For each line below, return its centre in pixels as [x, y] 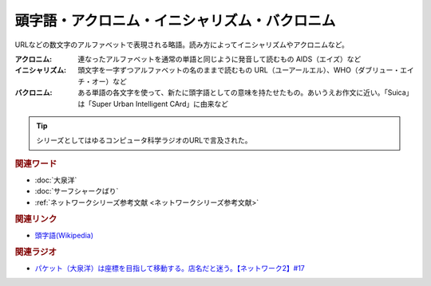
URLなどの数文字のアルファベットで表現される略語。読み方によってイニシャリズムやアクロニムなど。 [182, 45]
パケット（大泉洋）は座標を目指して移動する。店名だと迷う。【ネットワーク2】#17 [170, 268]
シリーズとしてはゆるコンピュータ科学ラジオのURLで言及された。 [144, 140]
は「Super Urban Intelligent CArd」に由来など [153, 104]
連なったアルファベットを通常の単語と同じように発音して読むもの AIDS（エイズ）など [219, 59]
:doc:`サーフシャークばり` [77, 191]
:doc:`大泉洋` [56, 180]
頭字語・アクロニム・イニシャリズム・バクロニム [175, 21]
